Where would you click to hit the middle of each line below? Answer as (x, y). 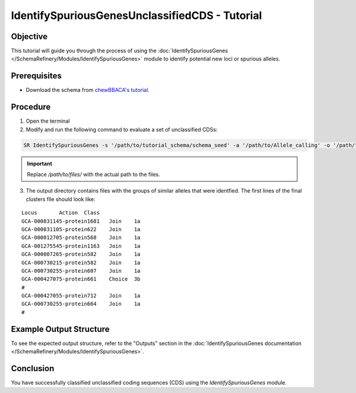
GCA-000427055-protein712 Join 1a (81, 296)
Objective (29, 36)
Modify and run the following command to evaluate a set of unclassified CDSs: (122, 129)
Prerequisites (36, 76)
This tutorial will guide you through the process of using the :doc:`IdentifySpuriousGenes (120, 51)
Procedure (31, 107)
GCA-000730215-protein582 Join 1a (81, 263)
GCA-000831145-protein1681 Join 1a (81, 221)
